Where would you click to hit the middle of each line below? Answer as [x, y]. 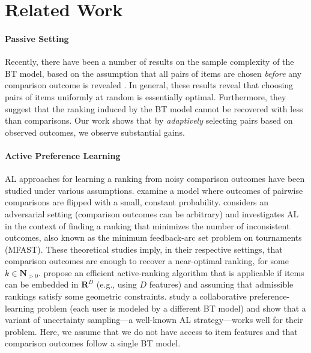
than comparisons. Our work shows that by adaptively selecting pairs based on [149, 120]
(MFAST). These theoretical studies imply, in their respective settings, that [144, 249]
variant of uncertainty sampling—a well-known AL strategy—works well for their [154, 320]
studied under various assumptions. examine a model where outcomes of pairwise [154, 190]
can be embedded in [42, 284]
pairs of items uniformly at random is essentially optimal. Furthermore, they [146, 96]
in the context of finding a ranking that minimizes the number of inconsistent [147, 225]
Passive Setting [37, 38]
